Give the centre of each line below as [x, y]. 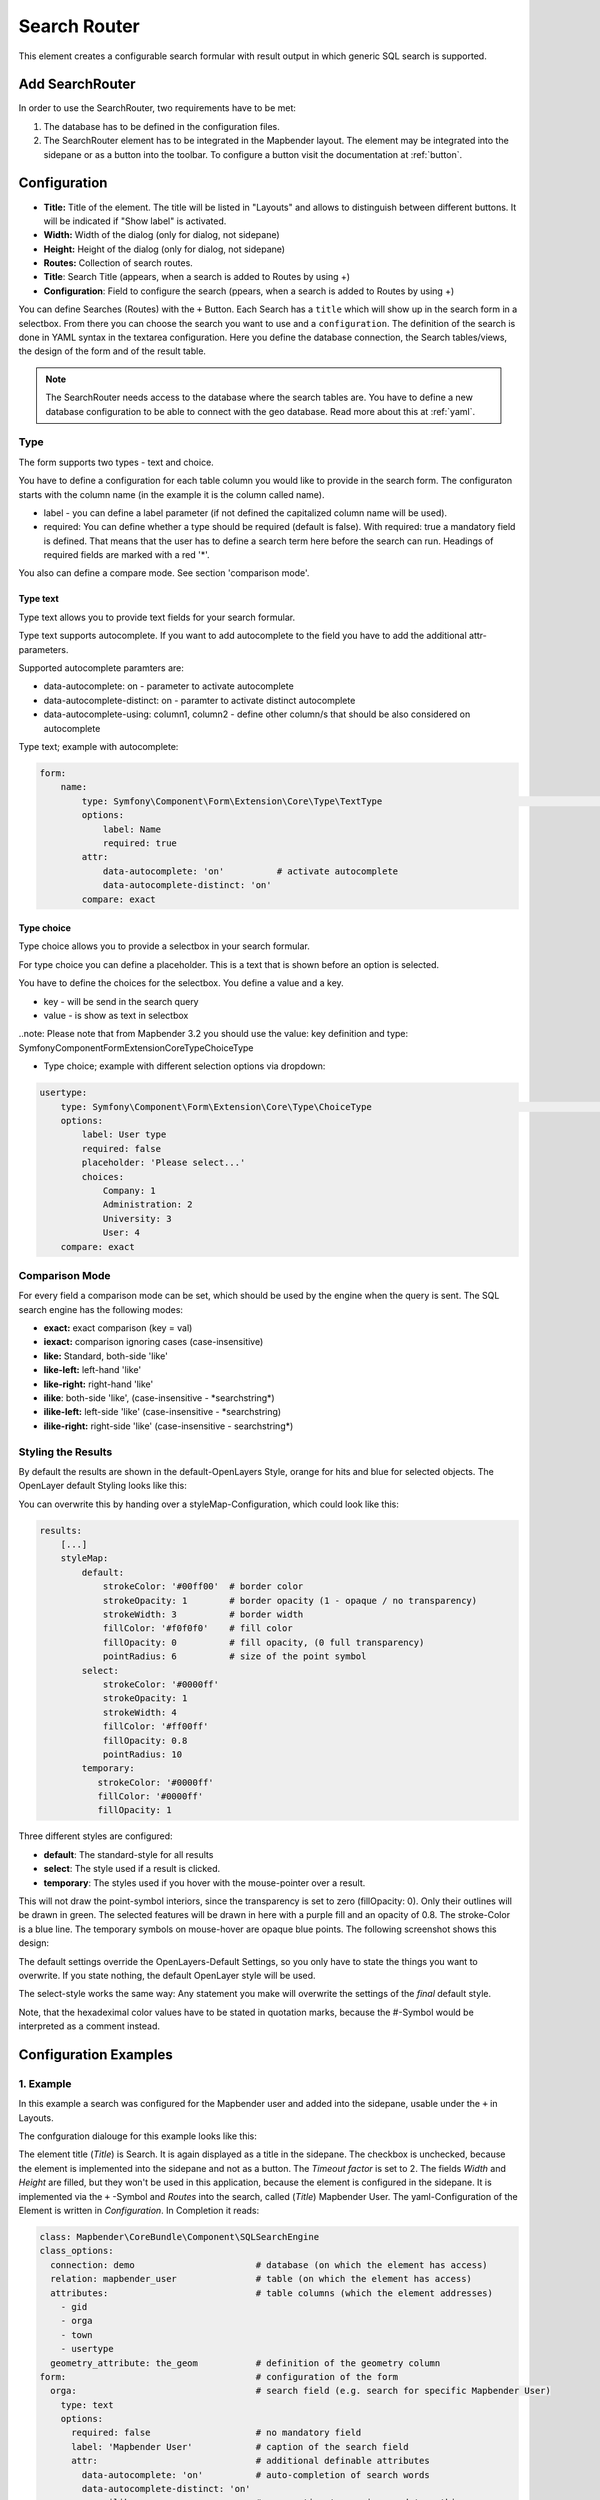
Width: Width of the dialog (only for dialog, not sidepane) [161, 235]
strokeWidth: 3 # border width [203, 1614]
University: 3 [137, 1218]
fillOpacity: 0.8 [145, 1740]
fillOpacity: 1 [134, 1810]
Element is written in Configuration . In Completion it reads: [139, 2211]
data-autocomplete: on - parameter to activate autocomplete [168, 686]
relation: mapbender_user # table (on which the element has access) [261, 2279]
